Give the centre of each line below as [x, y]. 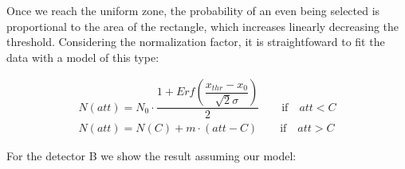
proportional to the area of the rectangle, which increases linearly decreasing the [203, 26]
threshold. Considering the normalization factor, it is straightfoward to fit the [196, 42]
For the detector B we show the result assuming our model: [151, 156]
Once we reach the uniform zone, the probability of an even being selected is [193, 10]
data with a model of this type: [83, 57]
